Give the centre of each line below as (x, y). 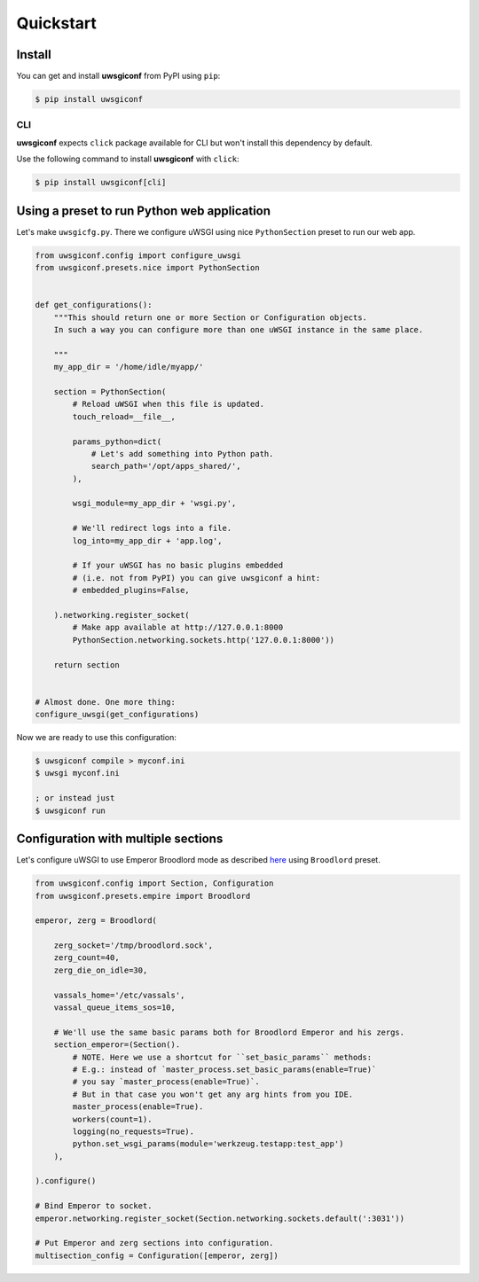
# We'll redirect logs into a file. (152, 528)
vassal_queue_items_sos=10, (115, 1008)
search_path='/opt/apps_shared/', (166, 466)
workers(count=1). (112, 1119)
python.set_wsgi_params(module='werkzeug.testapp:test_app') (208, 1144)
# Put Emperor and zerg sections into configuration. (154, 1243)
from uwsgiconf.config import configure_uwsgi (138, 255)
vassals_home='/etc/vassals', (119, 995)
